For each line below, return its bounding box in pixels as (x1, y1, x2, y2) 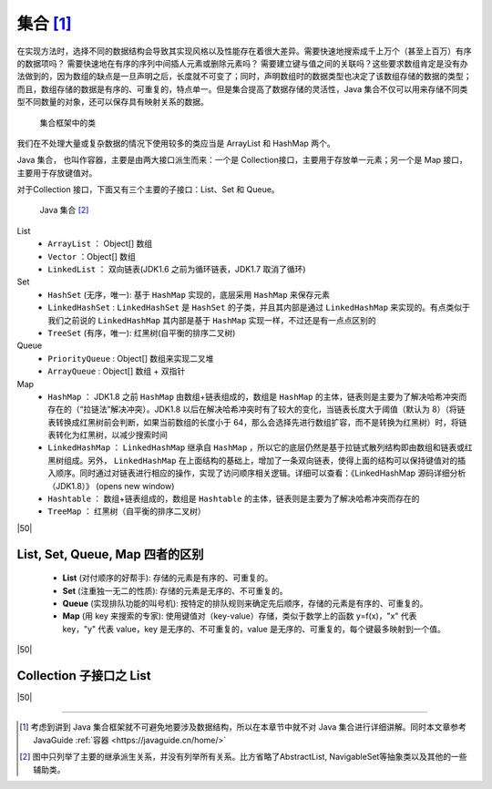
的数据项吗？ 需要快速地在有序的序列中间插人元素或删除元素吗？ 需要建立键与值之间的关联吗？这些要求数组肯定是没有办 (16, 57, 468, 68)
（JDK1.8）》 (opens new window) (47, 480, 175, 491)
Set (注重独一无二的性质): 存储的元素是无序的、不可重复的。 (62, 585, 288, 596)
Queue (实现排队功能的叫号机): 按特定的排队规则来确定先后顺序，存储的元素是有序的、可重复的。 (62, 598, 428, 610)
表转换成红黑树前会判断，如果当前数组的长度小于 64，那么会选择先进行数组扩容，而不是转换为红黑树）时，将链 (47, 416, 467, 427)
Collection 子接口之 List (16, 668, 151, 683)
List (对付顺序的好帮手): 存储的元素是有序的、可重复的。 (62, 572, 273, 583)
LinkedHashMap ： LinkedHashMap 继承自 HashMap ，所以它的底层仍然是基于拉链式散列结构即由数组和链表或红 (47, 442, 473, 453)
